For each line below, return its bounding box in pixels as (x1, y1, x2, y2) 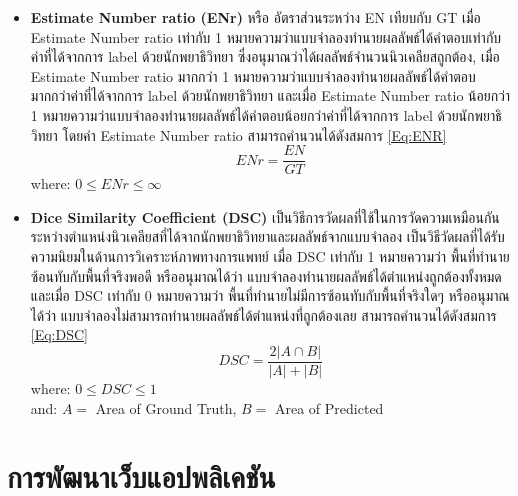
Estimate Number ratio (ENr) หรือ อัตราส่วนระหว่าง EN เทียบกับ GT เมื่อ (30, 7, 481, 27)
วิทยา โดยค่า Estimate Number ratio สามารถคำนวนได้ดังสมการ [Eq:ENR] (30, 124, 447, 145)
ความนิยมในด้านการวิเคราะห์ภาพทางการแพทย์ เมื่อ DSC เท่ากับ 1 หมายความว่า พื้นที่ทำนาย (30, 246, 510, 266)
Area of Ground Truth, (95, 397, 237, 418)
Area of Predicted (275, 397, 384, 418)
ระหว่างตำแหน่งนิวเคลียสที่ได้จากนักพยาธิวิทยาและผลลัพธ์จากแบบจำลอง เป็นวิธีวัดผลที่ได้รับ (30, 226, 505, 247)
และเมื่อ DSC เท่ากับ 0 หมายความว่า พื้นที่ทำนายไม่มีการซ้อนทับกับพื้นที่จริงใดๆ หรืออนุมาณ (30, 285, 510, 306)
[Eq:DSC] (30, 324, 88, 345)
